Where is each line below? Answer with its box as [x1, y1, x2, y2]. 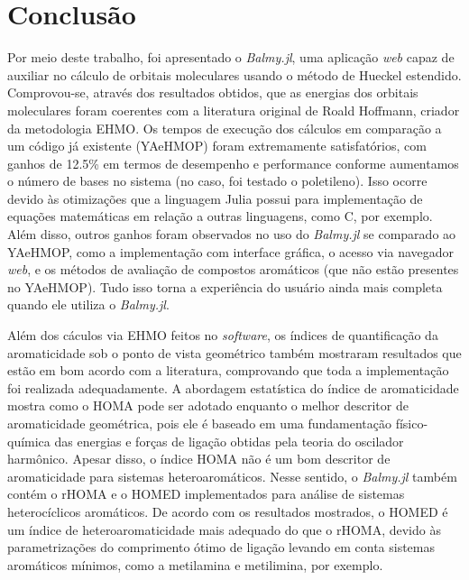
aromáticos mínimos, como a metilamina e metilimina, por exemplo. [7, 555, 383, 574]
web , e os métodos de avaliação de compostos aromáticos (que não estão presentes [7, 260, 459, 279]
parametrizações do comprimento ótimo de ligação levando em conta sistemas [7, 538, 436, 557]
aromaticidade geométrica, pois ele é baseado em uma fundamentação [7, 414, 392, 432]
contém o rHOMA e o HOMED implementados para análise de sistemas [7, 484, 405, 503]
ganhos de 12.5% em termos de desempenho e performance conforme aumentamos [7, 153, 459, 172]
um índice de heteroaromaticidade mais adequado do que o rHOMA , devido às [7, 520, 441, 539]
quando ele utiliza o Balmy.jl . [7, 295, 170, 314]
